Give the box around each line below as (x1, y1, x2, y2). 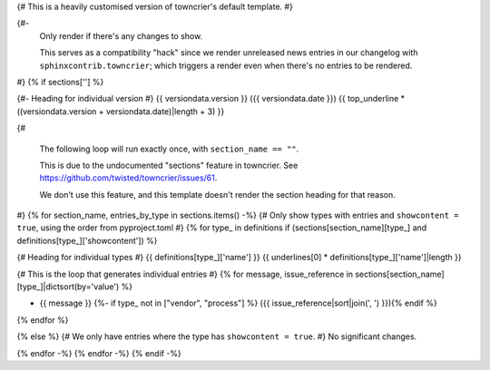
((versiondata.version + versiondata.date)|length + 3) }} (16, 105, 225, 117)
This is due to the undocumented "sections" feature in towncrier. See (39, 160, 299, 170)
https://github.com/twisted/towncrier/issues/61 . (39, 172, 218, 183)
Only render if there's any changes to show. (39, 30, 203, 41)
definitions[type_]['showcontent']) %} (16, 235, 158, 246)
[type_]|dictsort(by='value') (16, 281, 120, 292)
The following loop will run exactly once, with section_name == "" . (39, 143, 299, 154)
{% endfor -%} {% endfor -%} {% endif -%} (16, 347, 181, 358)
